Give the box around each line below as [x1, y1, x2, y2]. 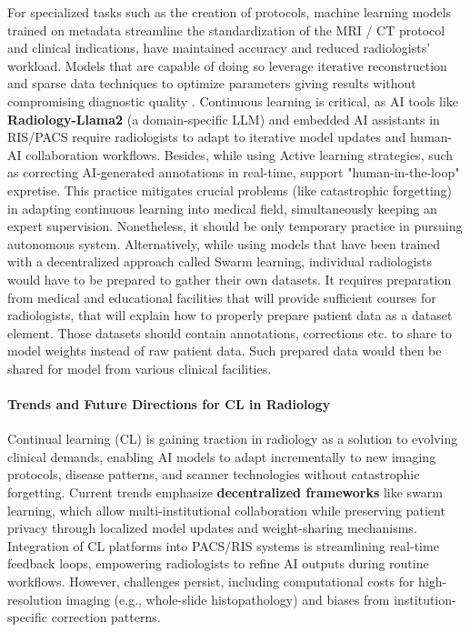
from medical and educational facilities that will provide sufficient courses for [7, 287, 436, 306]
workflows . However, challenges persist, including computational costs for [7, 572, 415, 591]
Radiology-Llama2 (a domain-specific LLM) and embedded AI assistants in [7, 109, 440, 128]
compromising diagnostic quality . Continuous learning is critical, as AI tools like [7, 91, 459, 110]
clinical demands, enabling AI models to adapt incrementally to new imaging [7, 446, 436, 466]
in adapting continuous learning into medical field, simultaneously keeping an [7, 198, 437, 217]
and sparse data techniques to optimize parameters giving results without [7, 74, 416, 93]
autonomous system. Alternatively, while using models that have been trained [7, 234, 441, 253]
